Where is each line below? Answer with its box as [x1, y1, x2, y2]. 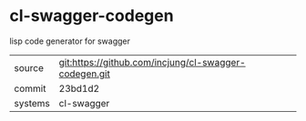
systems [14, 96, 50, 109]
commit [14, 82, 46, 95]
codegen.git [58, 67, 111, 80]
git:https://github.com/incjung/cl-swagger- [58, 55, 246, 68]
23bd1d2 [58, 82, 100, 95]
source [14, 61, 44, 74]
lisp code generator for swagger [9, 35, 130, 46]
